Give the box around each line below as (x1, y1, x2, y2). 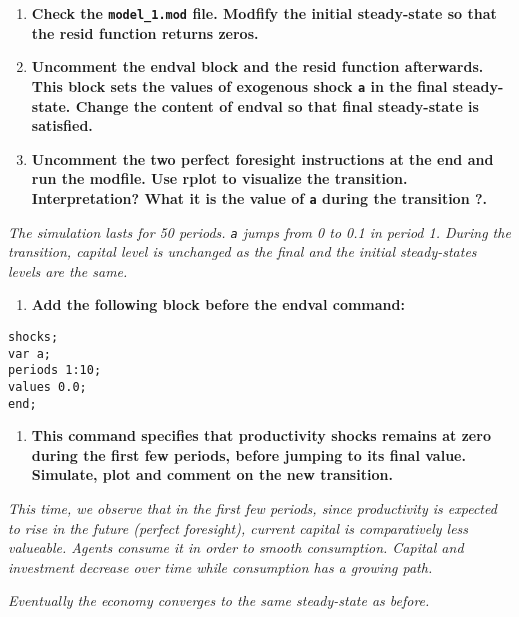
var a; (8, 346, 51, 361)
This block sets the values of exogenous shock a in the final (31, 75, 448, 96)
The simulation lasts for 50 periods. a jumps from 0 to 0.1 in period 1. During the (8, 221, 511, 242)
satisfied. (31, 115, 93, 136)
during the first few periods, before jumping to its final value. (31, 444, 466, 465)
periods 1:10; (8, 363, 102, 378)
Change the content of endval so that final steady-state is (75, 95, 479, 116)
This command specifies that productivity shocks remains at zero (31, 425, 491, 446)
